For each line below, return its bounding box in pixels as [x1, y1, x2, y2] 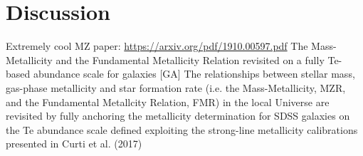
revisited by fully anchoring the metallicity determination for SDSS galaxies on [6, 108, 350, 123]
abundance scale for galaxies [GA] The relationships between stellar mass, [33, 66, 355, 81]
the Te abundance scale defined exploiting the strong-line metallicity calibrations [6, 122, 358, 137]
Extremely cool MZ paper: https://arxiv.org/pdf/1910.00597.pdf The [6, 38, 308, 53]
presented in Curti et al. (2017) [6, 136, 142, 151]
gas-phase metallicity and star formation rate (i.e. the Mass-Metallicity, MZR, [6, 80, 346, 95]
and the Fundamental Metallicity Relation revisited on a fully [56, 52, 325, 67]
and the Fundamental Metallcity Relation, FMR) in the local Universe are [6, 94, 330, 109]
